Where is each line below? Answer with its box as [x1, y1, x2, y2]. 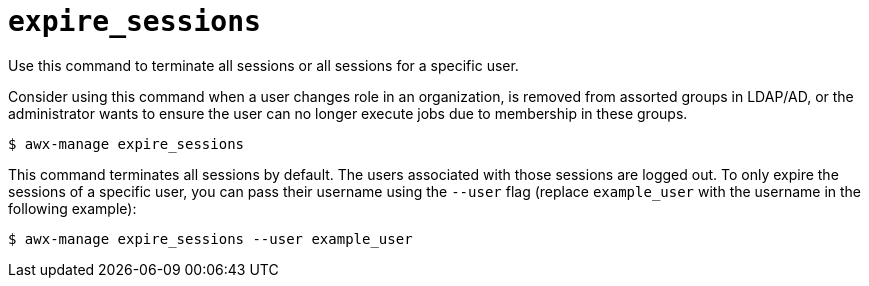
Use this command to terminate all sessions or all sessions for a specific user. [8, 56, 519, 74]
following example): [8, 199, 137, 217]
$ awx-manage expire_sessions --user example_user [8, 230, 413, 247]
